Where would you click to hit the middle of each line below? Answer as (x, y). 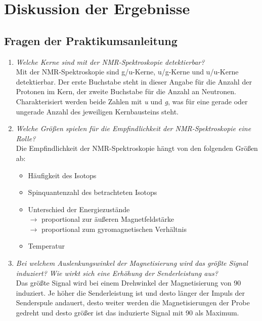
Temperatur (47, 246)
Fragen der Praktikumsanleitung (91, 40)
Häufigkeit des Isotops (62, 175)
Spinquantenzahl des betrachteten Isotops (93, 192)
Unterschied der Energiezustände (79, 209)
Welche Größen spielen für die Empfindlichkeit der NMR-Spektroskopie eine (134, 128)
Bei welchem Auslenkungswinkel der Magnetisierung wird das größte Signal (132, 263)
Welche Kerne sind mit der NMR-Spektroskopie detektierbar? (110, 62)
